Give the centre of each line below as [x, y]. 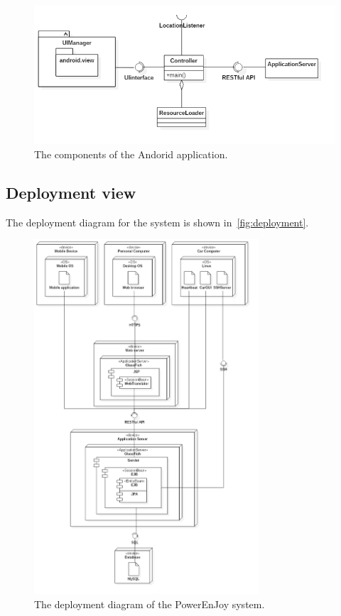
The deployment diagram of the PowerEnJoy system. [150, 604]
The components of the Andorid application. [131, 154]
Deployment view [71, 192]
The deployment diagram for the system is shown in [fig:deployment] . [157, 222]
